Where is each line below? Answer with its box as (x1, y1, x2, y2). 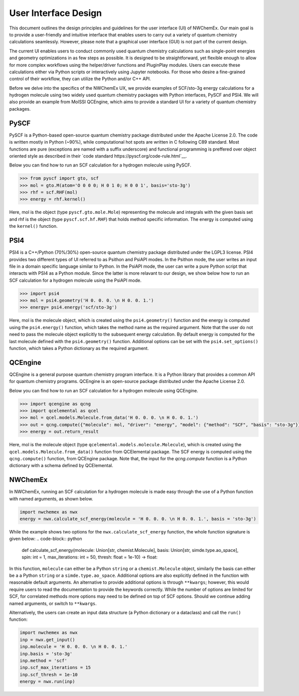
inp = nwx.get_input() (19, 637, 75, 643)
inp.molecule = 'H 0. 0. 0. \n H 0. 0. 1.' (19, 644, 128, 650)
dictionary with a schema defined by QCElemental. (9, 463, 113, 469)
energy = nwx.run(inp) (19, 679, 75, 685)
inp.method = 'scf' (19, 658, 67, 663)
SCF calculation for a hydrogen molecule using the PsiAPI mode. (9, 277, 142, 283)
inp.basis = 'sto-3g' (19, 651, 73, 657)
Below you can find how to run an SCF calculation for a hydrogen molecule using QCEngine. (9, 387, 199, 393)
